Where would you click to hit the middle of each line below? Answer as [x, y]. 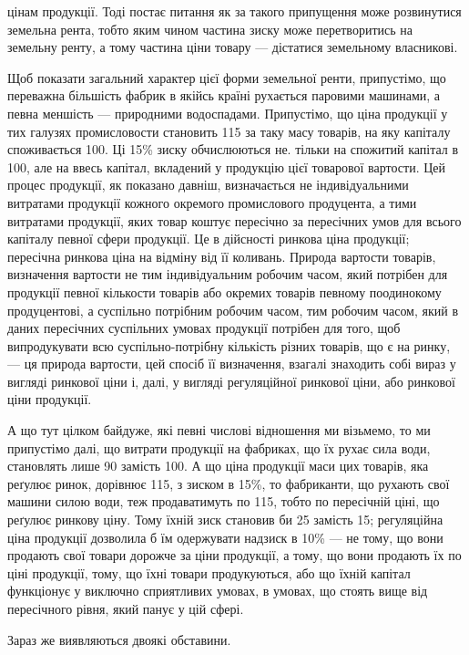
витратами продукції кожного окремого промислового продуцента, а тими [212, 202]
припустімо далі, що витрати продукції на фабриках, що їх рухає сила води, [219, 447]
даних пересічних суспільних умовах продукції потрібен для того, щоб [204, 328]
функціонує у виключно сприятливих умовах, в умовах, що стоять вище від [218, 591]
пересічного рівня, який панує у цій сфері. [126, 608]
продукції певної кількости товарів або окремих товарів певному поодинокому [224, 291]
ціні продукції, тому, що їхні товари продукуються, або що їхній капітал [209, 572]
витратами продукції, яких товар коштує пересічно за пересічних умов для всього [234, 220]
